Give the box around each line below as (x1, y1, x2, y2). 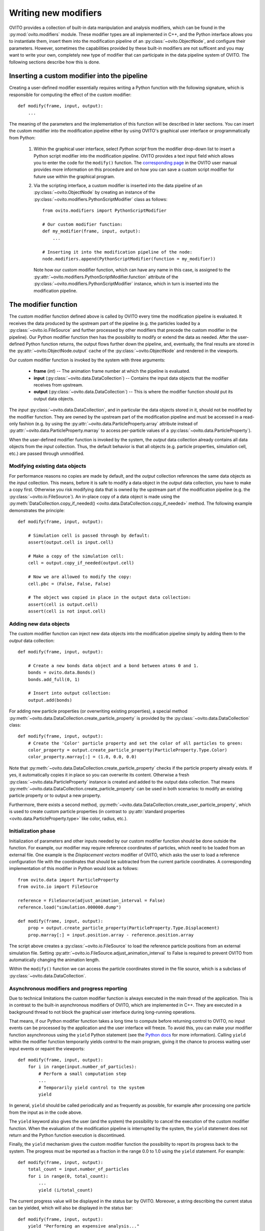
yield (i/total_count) (38, 1187, 93, 1193)
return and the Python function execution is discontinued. (9, 1132, 126, 1138)
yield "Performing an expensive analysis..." (27, 1224, 140, 1229)
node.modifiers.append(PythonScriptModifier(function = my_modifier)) (42, 256, 216, 261)
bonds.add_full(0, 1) (27, 677, 80, 682)
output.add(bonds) (27, 697, 73, 703)
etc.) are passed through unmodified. (9, 451, 84, 456)
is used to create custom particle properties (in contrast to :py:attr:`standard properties (9, 809, 185, 814)
